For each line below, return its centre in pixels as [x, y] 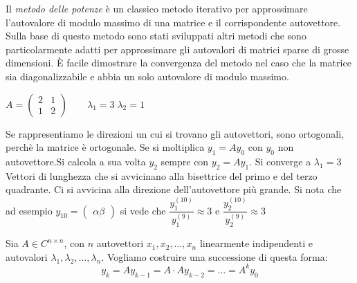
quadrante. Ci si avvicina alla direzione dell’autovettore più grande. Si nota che [174, 189]
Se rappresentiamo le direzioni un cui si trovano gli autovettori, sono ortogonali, [175, 133]
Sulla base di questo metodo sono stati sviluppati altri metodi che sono [156, 36]
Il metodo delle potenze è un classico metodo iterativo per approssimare [157, 8]
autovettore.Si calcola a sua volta [76, 161]
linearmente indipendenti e [256, 243]
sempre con [185, 161]
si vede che [143, 210]
